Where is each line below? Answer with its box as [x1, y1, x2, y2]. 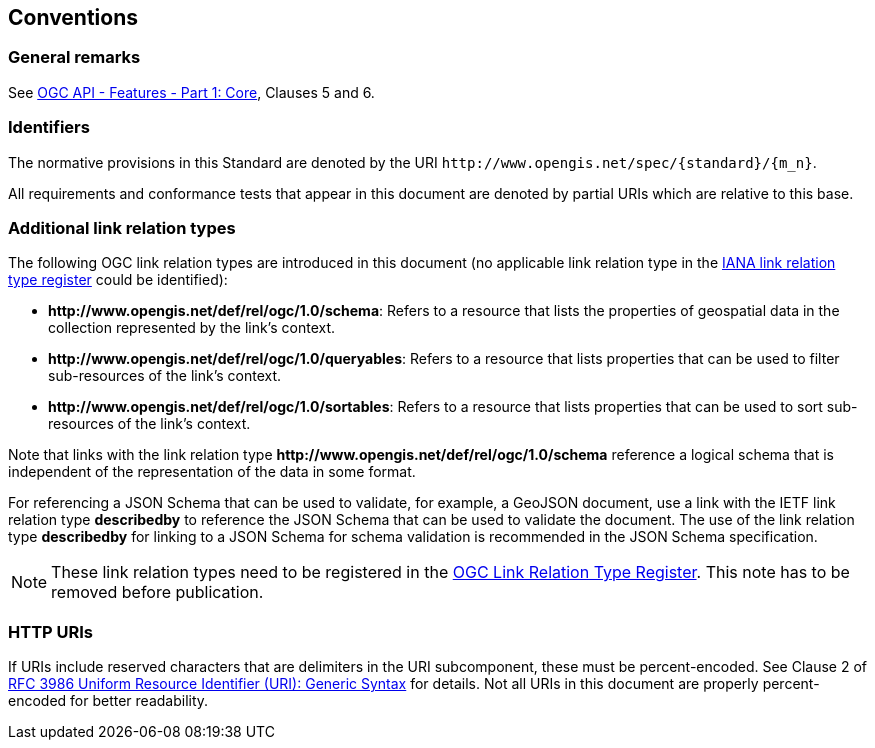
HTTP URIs [8, 621, 94, 642]
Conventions [8, 5, 139, 30]
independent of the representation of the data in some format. [8, 463, 416, 481]
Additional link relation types [8, 217, 236, 238]
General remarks [8, 47, 141, 68]
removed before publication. [51, 582, 264, 603]
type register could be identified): [8, 271, 228, 289]
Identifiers [8, 117, 90, 138]
